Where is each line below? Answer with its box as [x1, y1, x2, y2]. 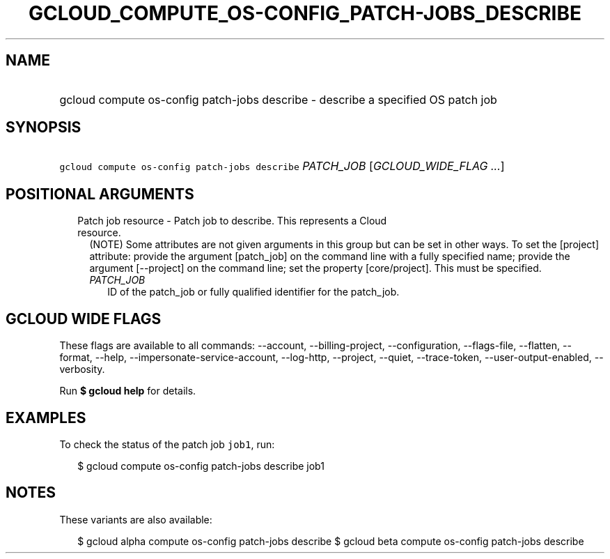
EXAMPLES [6, 408, 86, 427]
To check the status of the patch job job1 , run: [59, 438, 275, 450]
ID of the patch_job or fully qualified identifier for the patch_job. [107, 286, 400, 298]
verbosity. [59, 363, 105, 376]
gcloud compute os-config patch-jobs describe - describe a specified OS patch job [59, 92, 497, 107]
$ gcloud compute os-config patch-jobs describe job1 [77, 459, 324, 472]
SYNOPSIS [6, 118, 81, 137]
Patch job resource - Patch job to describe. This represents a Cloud [77, 215, 387, 227]
